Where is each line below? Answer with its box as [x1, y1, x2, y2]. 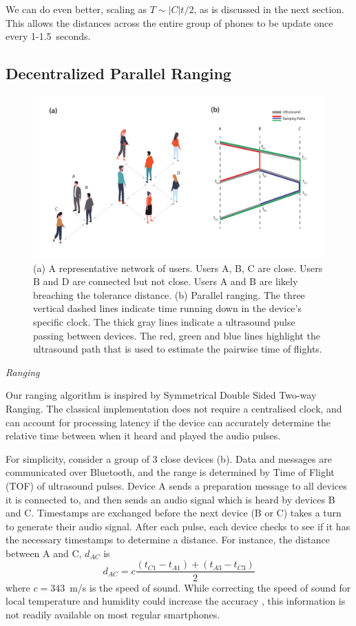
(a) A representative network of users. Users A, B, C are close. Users [33, 260, 323, 275]
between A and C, [6, 545, 82, 560]
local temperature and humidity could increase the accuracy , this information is [6, 594, 346, 608]
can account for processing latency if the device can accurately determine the [6, 415, 331, 429]
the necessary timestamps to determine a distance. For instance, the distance [6, 532, 330, 547]
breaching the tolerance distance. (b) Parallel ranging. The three [33, 287, 305, 302]
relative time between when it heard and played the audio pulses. [6, 428, 281, 443]
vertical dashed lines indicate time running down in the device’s [33, 301, 302, 315]
